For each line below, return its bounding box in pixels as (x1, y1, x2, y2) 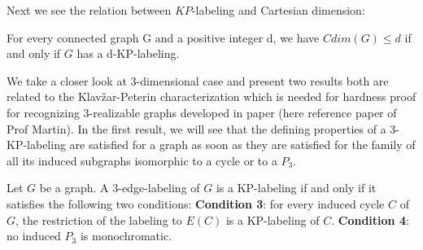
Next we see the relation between (7, 2, 172, 18)
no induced (7, 227, 61, 244)
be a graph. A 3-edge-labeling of (39, 179, 200, 196)
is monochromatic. (80, 227, 172, 244)
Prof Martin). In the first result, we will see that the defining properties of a (7, 120, 386, 137)
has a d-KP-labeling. (76, 45, 180, 62)
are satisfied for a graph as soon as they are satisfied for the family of (69, 136, 416, 153)
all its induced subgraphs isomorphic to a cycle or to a (7, 151, 277, 169)
